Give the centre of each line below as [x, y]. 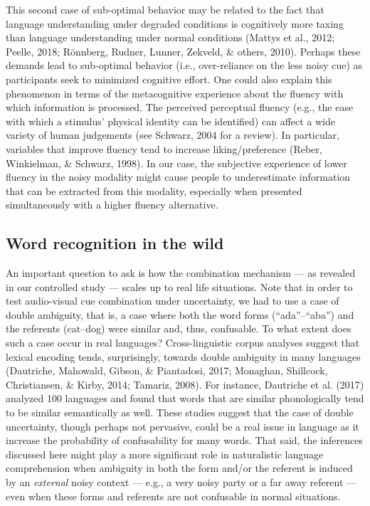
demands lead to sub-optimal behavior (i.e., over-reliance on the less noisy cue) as [184, 65]
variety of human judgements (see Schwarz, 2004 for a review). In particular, [173, 135]
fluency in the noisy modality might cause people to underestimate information [178, 177]
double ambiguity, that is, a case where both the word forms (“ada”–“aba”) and [180, 314]
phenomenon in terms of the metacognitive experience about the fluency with [175, 93]
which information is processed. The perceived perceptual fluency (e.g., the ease [180, 107]
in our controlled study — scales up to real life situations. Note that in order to [179, 286]
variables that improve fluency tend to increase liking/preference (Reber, [164, 148]
